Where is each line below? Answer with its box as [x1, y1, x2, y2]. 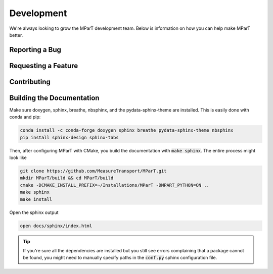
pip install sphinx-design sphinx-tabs [20, 134, 119, 140]
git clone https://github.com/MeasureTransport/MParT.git [20, 168, 167, 174]
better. [9, 32, 23, 38]
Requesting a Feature [9, 61, 78, 70]
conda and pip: [9, 114, 41, 120]
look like [9, 154, 27, 161]
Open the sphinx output [9, 209, 59, 215]
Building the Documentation [9, 93, 100, 102]
